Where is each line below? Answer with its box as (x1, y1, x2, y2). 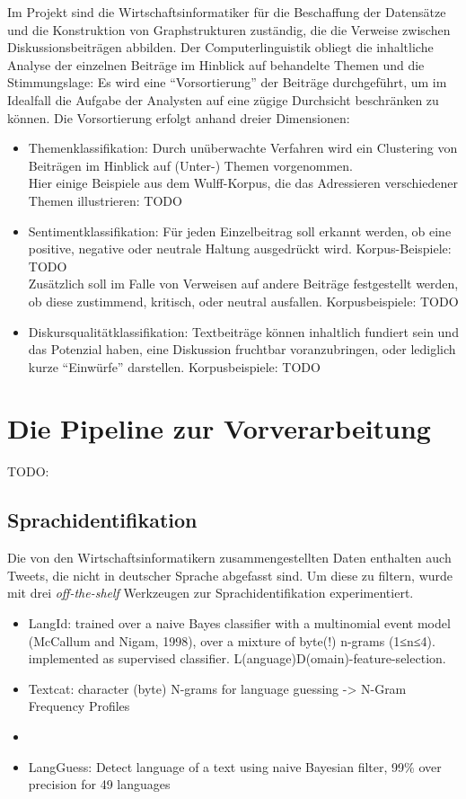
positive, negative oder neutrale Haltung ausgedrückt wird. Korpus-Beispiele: (28, 239, 452, 258)
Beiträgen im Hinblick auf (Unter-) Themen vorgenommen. (28, 155, 353, 174)
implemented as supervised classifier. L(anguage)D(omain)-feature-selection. (28, 649, 446, 668)
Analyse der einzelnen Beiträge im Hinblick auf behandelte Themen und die (7, 55, 425, 74)
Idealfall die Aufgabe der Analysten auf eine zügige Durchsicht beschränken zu (7, 90, 439, 109)
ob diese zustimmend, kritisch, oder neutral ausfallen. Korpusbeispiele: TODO (28, 291, 459, 310)
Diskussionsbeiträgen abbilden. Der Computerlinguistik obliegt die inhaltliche (7, 38, 434, 57)
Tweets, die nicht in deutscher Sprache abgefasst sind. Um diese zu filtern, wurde (7, 565, 453, 584)
